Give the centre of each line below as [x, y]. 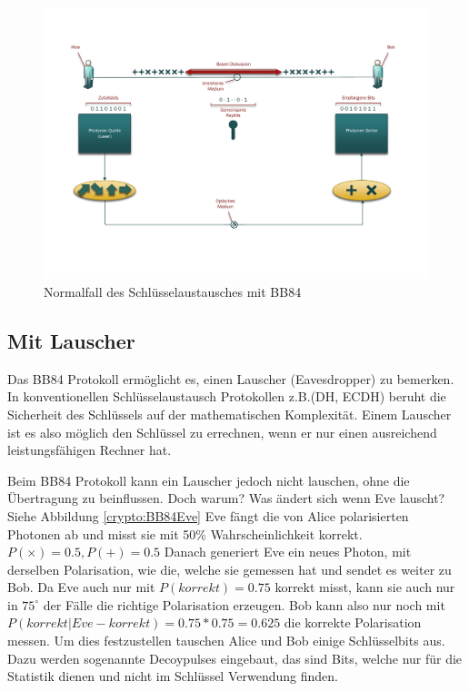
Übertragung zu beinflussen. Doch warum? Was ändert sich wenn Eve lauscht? [226, 498]
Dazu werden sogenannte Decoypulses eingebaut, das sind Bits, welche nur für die [235, 658]
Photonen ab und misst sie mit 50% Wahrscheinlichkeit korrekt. [185, 533]
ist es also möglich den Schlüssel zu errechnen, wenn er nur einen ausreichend [222, 432]
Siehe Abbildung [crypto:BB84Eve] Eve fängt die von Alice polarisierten [208, 515]
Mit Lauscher [71, 340]
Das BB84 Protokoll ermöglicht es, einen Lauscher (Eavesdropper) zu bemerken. [231, 378]
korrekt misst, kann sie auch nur [365, 587]
